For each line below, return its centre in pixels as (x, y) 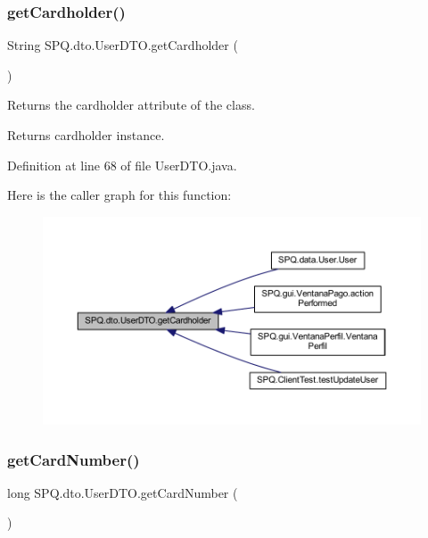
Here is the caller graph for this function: (119, 195)
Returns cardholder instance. (86, 135)
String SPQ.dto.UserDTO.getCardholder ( (123, 45)
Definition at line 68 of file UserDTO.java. (122, 165)
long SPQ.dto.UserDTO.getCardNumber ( (123, 492)
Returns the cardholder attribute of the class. (131, 105)
